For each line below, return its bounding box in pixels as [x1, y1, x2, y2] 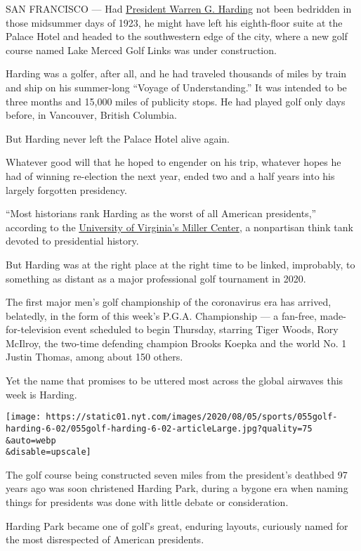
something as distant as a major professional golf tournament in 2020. [6, 271, 306, 285]
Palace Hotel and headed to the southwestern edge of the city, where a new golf [6, 29, 348, 44]
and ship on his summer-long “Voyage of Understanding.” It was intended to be [6, 79, 347, 94]
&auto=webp [6, 435, 56, 446]
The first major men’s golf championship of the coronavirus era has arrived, [6, 294, 332, 309]
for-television [6, 322, 61, 337]
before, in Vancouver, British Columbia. [6, 108, 177, 122]
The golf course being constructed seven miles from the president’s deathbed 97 [6, 467, 348, 481]
